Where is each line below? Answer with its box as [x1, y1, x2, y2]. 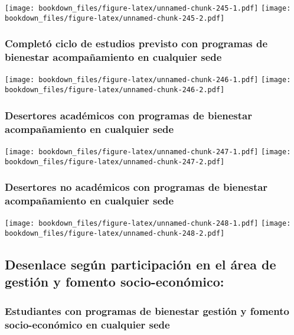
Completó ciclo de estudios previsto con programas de [5, 36, 268, 51]
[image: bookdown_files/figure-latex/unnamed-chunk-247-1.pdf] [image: [5, 147, 291, 156]
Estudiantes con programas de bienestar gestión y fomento [5, 303, 289, 318]
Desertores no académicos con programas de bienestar [5, 180, 268, 194]
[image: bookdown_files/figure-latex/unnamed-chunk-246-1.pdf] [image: [5, 76, 291, 84]
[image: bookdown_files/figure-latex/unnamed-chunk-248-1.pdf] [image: [5, 219, 291, 228]
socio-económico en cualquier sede [5, 317, 170, 331]
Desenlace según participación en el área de [5, 255, 276, 274]
